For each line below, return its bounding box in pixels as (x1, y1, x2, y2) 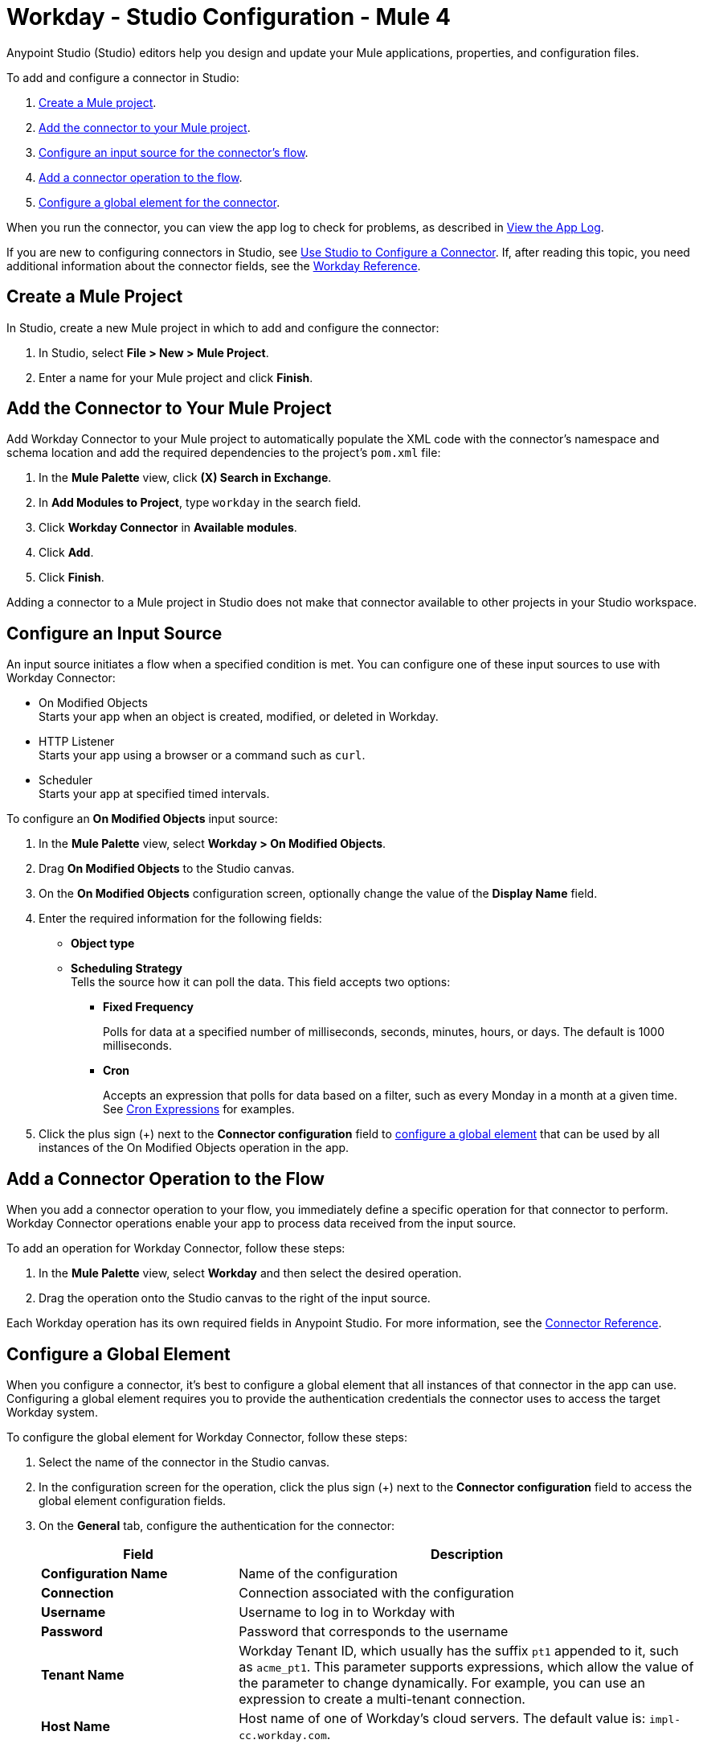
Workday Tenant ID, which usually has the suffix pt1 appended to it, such (239, 1642, 679, 1659)
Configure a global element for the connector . (39, 195, 280, 209)
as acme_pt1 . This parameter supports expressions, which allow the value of (239, 1658, 694, 1675)
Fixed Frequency (103, 1000, 194, 1014)
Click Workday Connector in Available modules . (39, 520, 297, 535)
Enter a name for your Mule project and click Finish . (39, 370, 313, 385)
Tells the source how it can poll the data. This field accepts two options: (71, 975, 451, 989)
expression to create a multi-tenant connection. (239, 1690, 525, 1707)
